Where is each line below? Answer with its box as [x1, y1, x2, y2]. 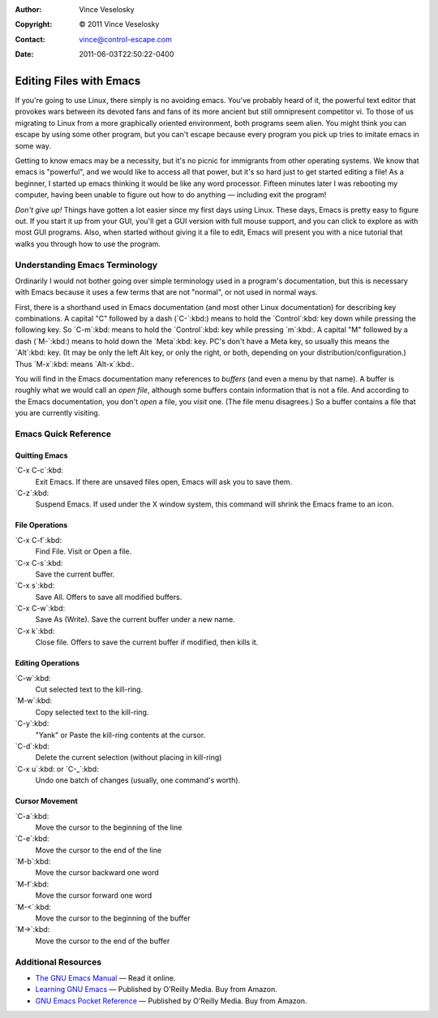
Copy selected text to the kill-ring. [35, 707, 149, 717]
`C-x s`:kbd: [15, 580, 55, 590]
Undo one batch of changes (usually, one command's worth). [35, 775, 241, 785]
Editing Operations [15, 658, 80, 668]
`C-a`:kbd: [15, 811, 49, 821]
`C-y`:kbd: [15, 718, 49, 728]
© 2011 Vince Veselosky [79, 19, 160, 29]
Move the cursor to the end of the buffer [35, 936, 170, 946]
